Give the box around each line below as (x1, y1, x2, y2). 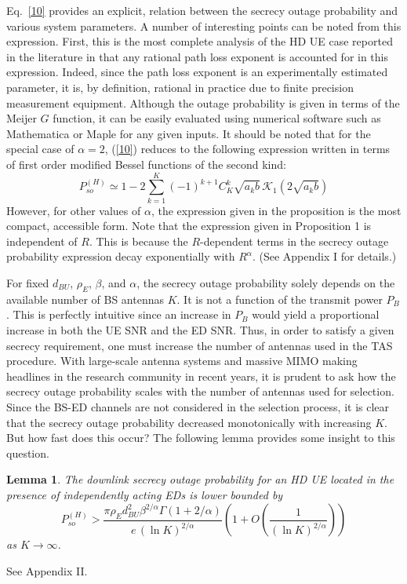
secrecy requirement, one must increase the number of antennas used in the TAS (6, 337, 393, 353)
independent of (6, 232, 78, 249)
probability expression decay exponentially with (6, 248, 235, 265)
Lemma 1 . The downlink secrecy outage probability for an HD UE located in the (6, 471, 394, 487)
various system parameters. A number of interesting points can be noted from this (6, 17, 402, 34)
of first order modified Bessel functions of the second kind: (6, 155, 286, 172)
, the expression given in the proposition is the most (151, 202, 402, 218)
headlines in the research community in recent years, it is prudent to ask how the (6, 367, 396, 384)
